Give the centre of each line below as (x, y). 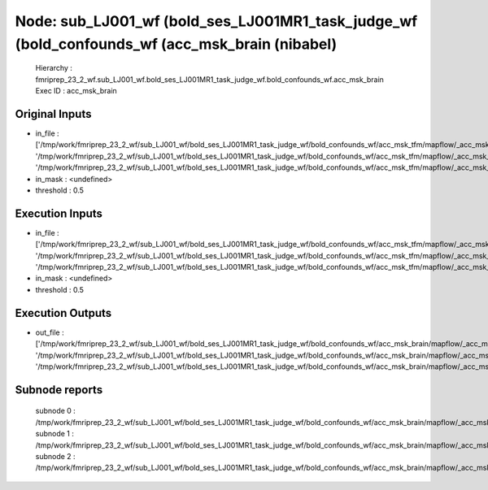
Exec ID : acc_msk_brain (76, 91)
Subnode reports (59, 390)
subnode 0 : (56, 411)
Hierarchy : (54, 68)
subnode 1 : (55, 434)
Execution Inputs (59, 213)
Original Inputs (53, 114)
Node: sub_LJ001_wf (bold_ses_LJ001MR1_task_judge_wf (216, 21)
